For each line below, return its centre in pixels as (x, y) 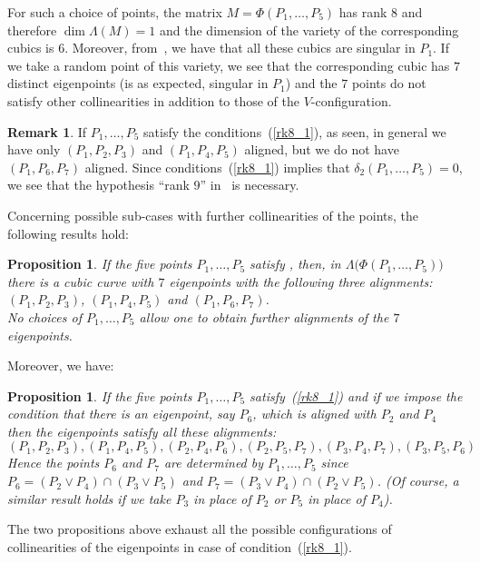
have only (34, 149)
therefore (32, 30)
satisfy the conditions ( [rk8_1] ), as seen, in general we (295, 131)
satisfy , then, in (295, 264)
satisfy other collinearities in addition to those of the (154, 100)
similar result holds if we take (89, 498)
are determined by (214, 463)
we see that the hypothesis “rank (98, 185)
